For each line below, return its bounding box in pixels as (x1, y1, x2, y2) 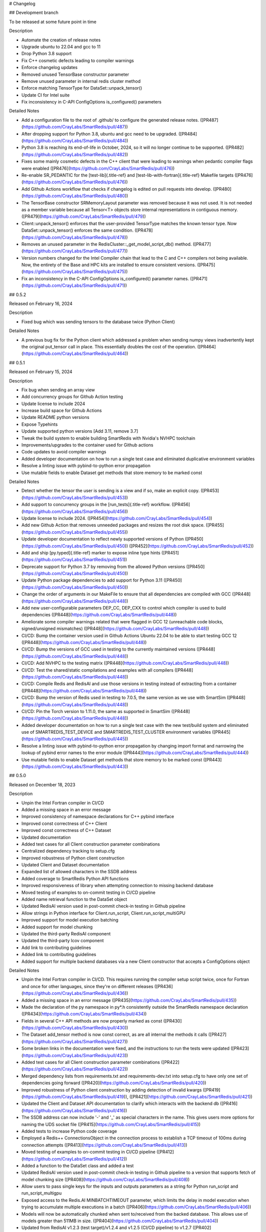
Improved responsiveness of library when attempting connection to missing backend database (21, 883, 214, 889)
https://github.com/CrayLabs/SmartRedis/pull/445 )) (23, 736, 128, 742)
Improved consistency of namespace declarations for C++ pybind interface (21, 814, 174, 820)
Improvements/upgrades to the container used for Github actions (21, 442, 154, 448)
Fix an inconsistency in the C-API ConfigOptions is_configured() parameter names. (21, 275, 189, 281)
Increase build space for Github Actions (21, 408, 102, 413)
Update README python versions (21, 414, 90, 420)
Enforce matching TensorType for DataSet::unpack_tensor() (21, 85, 142, 91)
